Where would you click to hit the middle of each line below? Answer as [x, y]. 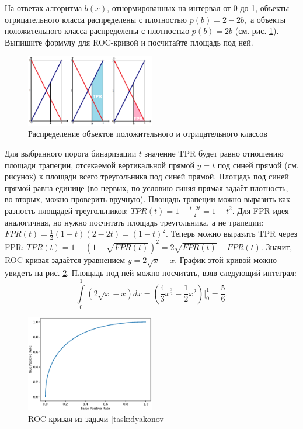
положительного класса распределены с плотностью [97, 31]
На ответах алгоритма [43, 8]
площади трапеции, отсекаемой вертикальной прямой [100, 165]
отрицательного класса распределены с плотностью [96, 19]
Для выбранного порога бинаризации [71, 153]
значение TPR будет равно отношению [214, 153]
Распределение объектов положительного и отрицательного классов [148, 134]
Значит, [279, 246]
